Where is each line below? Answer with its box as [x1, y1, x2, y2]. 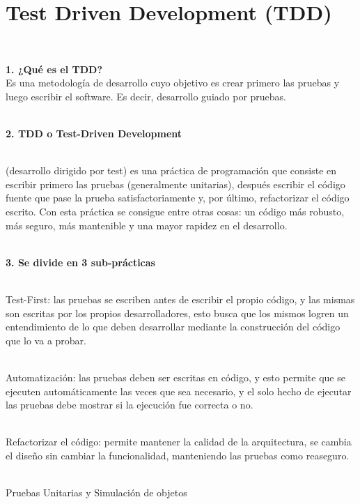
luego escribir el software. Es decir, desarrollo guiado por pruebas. [6, 89, 287, 103]
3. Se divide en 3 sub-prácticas [6, 254, 155, 269]
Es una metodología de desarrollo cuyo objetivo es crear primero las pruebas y [6, 75, 340, 90]
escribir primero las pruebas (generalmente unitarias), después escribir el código [6, 176, 345, 191]
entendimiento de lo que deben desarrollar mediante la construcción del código [6, 319, 341, 334]
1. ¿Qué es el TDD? [6, 61, 103, 76]
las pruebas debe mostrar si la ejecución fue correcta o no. [6, 397, 253, 412]
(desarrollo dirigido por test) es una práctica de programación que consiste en [6, 163, 337, 178]
